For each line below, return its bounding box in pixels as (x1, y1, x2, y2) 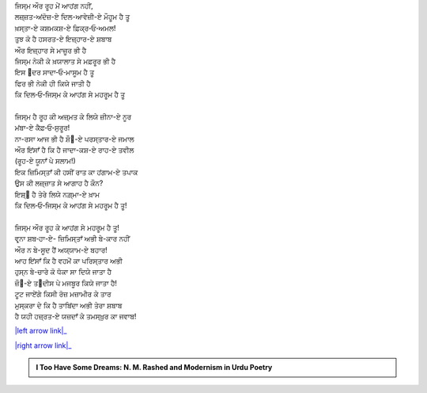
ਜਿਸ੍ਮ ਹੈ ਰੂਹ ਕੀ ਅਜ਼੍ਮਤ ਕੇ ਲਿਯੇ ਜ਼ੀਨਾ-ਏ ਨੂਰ (14, 112, 132, 121)
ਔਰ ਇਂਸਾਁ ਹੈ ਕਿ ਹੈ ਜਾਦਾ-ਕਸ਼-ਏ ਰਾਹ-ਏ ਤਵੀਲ (14, 145, 134, 155)
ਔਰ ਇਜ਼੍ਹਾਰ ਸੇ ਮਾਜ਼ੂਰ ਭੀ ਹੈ (14, 45, 87, 55)
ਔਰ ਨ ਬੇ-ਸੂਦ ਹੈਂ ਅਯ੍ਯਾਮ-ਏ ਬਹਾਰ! (14, 245, 108, 254)
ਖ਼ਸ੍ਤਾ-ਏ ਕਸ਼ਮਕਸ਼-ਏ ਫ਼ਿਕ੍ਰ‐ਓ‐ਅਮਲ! (14, 23, 116, 32)
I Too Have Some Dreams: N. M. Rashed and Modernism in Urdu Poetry (36, 363, 273, 372)
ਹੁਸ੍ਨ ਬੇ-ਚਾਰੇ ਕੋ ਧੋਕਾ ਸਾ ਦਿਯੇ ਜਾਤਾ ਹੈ (14, 267, 112, 277)
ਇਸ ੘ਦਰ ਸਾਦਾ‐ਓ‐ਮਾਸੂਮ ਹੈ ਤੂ (14, 67, 95, 77)
